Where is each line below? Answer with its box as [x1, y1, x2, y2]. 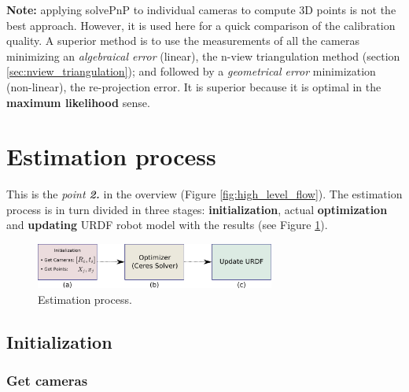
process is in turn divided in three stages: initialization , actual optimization [6, 201, 388, 217]
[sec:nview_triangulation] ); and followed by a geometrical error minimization [6, 63, 376, 80]
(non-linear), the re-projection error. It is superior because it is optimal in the [6, 78, 381, 94]
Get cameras [6, 371, 88, 390]
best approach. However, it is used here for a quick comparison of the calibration [6, 17, 396, 33]
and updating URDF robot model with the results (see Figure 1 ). [6, 216, 328, 233]
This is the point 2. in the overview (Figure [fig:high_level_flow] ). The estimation [6, 186, 403, 202]
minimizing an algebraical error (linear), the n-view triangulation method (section [6, 47, 400, 64]
